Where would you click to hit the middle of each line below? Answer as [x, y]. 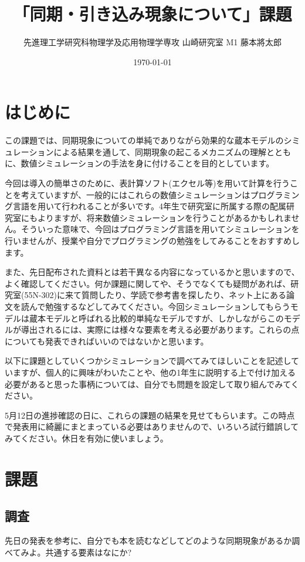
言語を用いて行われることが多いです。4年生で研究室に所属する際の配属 [150, 206]
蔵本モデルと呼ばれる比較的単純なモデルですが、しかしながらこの [156, 318]
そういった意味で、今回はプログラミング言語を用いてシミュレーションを [160, 229]
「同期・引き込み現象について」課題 [152, 14]
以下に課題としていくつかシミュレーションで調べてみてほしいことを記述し [148, 361]
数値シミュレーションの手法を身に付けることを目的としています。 [148, 163]
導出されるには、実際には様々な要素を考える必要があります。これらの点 [160, 329]
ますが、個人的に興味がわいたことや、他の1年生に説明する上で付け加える [154, 372]
